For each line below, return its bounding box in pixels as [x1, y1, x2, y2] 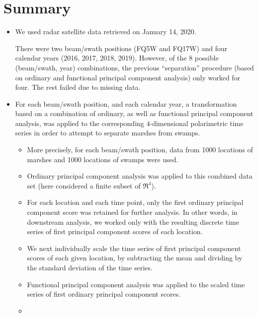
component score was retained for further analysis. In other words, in [27, 207, 238, 217]
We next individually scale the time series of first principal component [27, 243, 241, 253]
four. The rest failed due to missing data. [15, 82, 141, 92]
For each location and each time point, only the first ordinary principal [27, 197, 244, 207]
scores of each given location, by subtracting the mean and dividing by [27, 253, 243, 263]
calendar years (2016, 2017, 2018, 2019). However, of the [15, 53, 187, 63]
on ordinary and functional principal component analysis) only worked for [15, 72, 241, 82]
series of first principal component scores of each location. [27, 226, 203, 237]
